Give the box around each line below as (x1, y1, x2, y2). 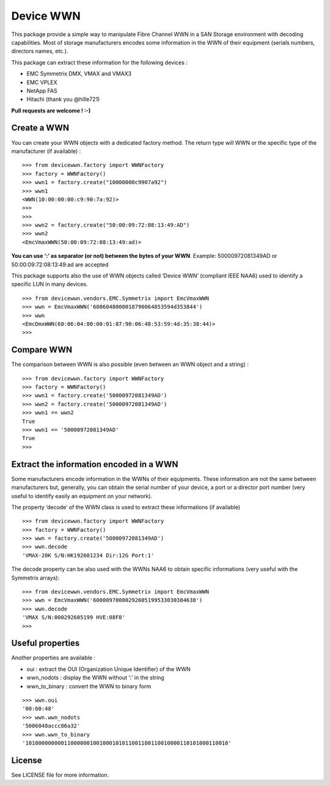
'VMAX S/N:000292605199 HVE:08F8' (22, 614, 125, 621)
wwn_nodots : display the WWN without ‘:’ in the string (26, 674, 164, 681)
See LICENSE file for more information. (11, 771, 109, 779)
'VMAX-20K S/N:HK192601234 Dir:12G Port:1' (22, 552, 155, 559)
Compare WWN (11, 345, 73, 355)
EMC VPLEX (26, 78, 57, 86)
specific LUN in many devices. (11, 281, 88, 288)
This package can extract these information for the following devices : (11, 59, 188, 66)
